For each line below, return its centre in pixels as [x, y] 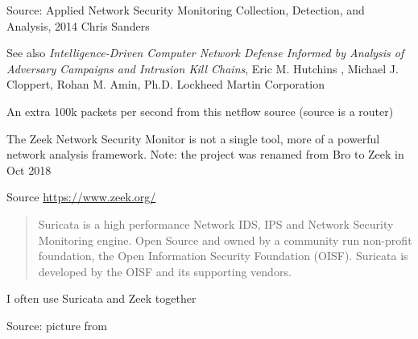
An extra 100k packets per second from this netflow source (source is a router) [200, 111]
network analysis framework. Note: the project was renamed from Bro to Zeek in [205, 154]
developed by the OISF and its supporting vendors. [165, 271]
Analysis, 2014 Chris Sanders [78, 25]
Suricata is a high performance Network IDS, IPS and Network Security [216, 223]
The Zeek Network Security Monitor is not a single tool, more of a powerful [193, 138]
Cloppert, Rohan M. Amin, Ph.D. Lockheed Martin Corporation [166, 84]
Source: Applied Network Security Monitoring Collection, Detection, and [186, 10]
